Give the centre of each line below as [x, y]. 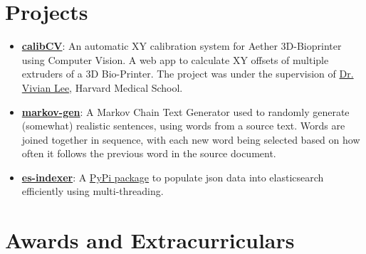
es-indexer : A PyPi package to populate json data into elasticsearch [173, 177]
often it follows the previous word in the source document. [149, 153]
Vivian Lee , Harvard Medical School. [102, 87]
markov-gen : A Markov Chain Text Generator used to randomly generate [185, 111]
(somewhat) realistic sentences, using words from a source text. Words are [183, 126]
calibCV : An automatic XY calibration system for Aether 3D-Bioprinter [182, 46]
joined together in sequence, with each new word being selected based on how [191, 139]
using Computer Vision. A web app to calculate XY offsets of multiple [175, 59]
